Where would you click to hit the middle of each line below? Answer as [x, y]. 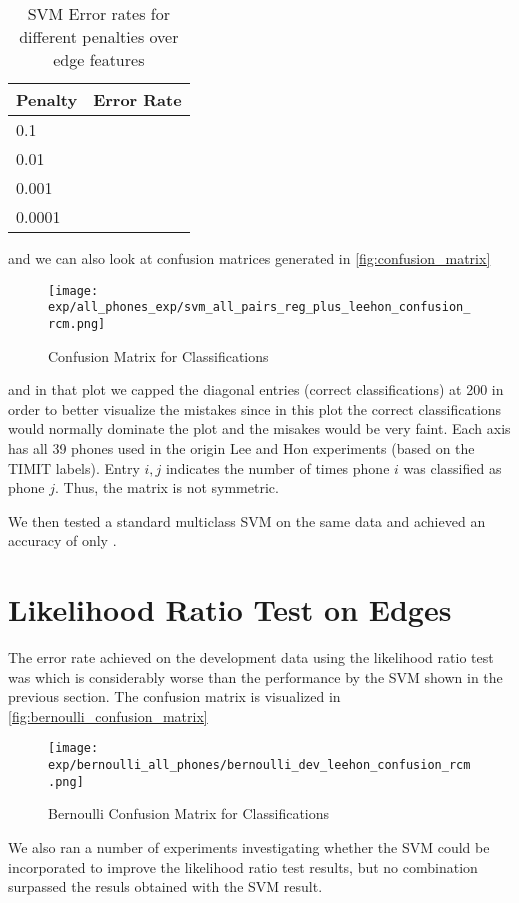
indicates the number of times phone [277, 467]
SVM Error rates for [98, 13]
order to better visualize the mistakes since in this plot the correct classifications [255, 408]
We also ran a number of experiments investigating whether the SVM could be [249, 846]
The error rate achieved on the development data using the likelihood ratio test [251, 657]
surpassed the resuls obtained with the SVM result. [165, 886]
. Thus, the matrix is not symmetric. [167, 487]
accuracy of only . [62, 540]
